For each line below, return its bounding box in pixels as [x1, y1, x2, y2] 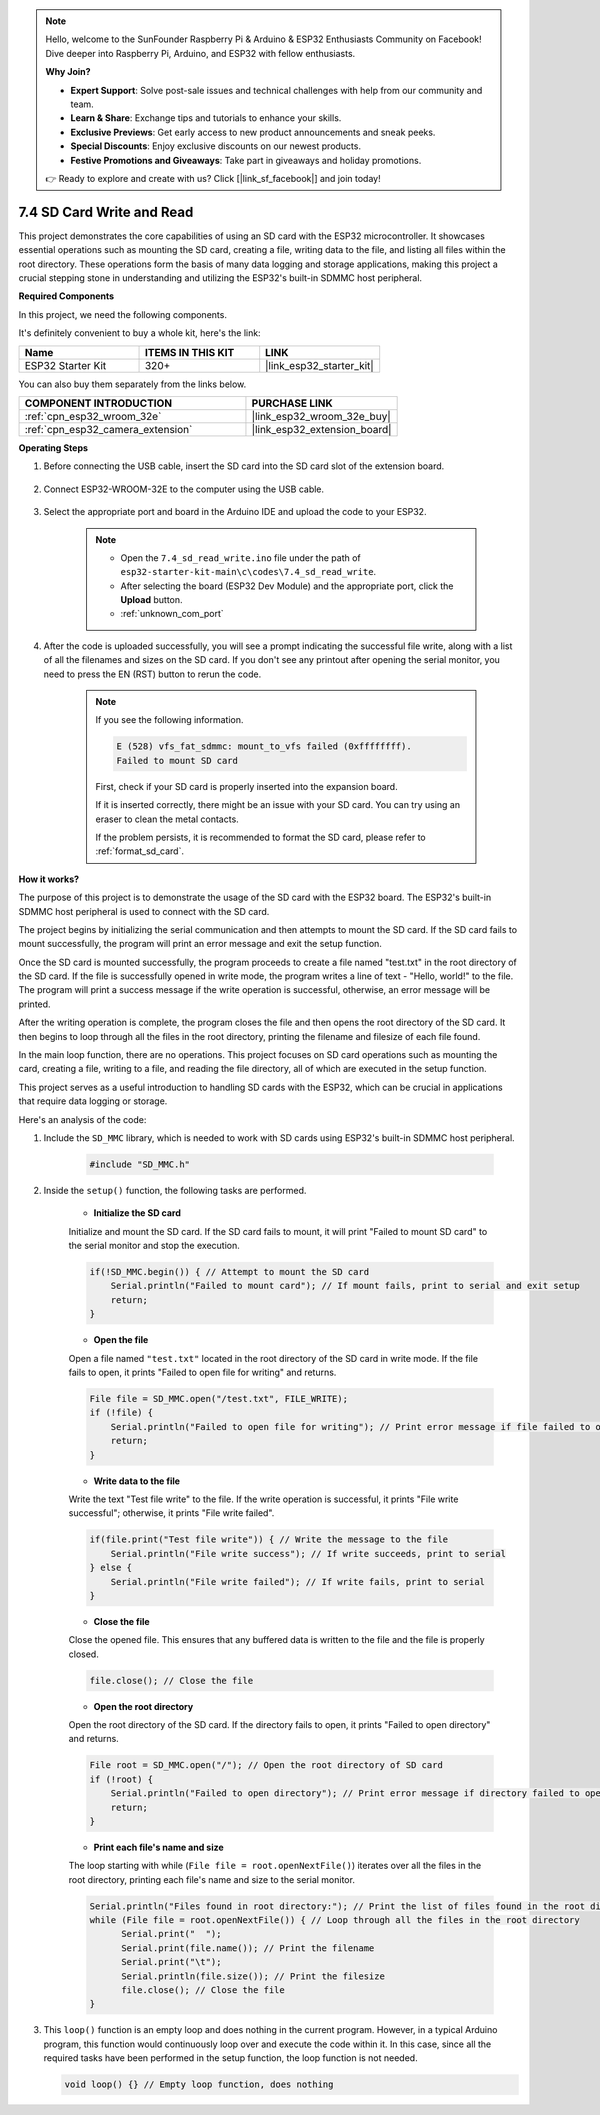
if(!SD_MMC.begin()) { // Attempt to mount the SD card [89, 1266, 370, 1278]
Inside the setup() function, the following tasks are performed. [43, 1184, 307, 1196]
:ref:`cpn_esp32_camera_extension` [24, 422, 193, 436]
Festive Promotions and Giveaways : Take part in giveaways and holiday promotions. [70, 154, 422, 166]
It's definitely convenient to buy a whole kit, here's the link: [18, 327, 261, 339]
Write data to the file [93, 1475, 180, 1487]
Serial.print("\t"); [121, 1956, 222, 1968]
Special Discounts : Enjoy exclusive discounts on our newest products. [70, 140, 362, 152]
